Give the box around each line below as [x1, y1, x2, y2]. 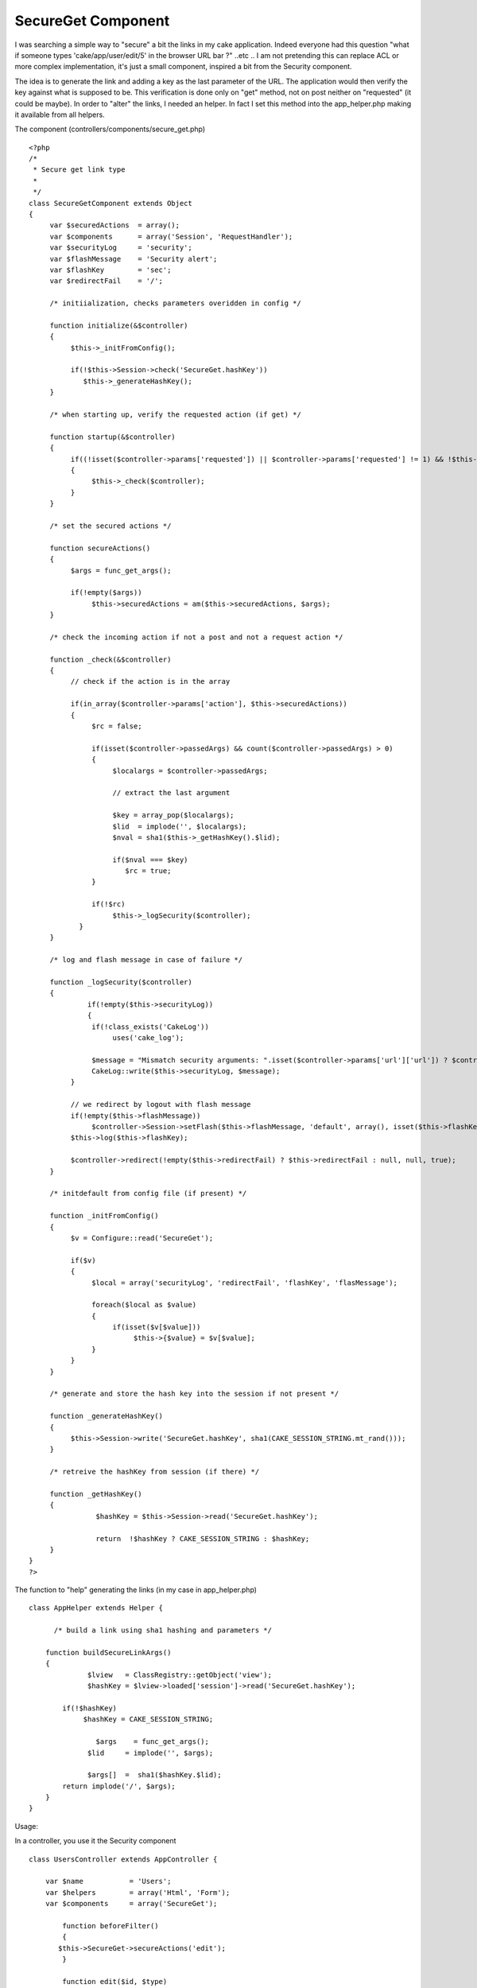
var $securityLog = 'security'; [49, 243, 192, 252]
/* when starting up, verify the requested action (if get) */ [49, 410, 301, 419]
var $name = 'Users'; [45, 1877, 172, 1886]
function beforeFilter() [62, 1921, 159, 1930]
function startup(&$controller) [49, 432, 176, 441]
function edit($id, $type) [62, 1977, 168, 1986]
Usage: [14, 1821, 39, 1831]
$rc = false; [91, 721, 142, 731]
